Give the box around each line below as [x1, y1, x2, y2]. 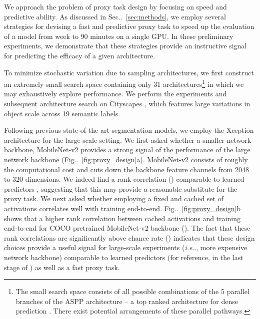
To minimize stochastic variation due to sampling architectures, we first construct [4, 67, 254, 77]
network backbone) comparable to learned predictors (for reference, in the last [4, 252, 243, 262]
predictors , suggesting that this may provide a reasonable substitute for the [4, 183, 237, 194]
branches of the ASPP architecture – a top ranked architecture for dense [15, 296, 238, 306]
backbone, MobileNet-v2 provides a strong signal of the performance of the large [4, 144, 250, 155]
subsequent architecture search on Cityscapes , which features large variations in [4, 98, 250, 108]
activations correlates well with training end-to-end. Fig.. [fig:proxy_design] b [4, 203, 241, 213]
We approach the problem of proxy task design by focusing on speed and [4, 1, 227, 11]
